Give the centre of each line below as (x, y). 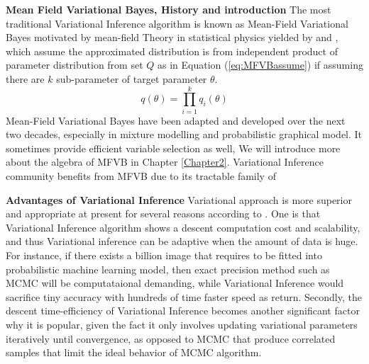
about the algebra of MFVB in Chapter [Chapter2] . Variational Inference (165, 162)
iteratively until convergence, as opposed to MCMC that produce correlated (171, 338)
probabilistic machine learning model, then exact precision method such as (168, 269)
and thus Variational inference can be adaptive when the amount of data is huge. (182, 241)
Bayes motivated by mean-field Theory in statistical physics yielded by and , (172, 37)
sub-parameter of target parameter (132, 78)
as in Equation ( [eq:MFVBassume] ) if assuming (260, 65)
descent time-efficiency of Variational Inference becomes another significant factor (183, 311)
